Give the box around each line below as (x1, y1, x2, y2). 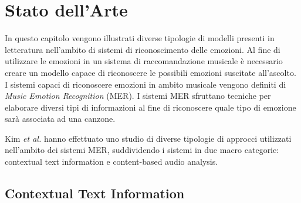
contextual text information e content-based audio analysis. (5, 155, 218, 168)
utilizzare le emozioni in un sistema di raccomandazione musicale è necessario (5, 55, 283, 67)
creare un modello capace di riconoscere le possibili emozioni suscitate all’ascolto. (5, 66, 296, 78)
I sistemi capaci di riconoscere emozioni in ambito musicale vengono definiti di (5, 78, 286, 90)
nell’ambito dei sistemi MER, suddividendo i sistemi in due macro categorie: (5, 144, 279, 156)
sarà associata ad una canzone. (5, 112, 116, 125)
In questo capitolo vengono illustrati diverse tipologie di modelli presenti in (5, 32, 275, 44)
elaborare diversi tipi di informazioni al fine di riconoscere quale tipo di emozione (5, 101, 296, 113)
